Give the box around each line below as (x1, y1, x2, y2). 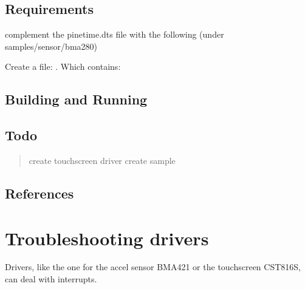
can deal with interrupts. (5, 273, 97, 285)
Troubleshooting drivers (5, 225, 209, 250)
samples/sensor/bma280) (5, 39, 97, 52)
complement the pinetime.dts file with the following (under (5, 28, 224, 41)
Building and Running (5, 90, 148, 109)
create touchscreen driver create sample (29, 154, 176, 166)
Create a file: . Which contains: (5, 60, 121, 73)
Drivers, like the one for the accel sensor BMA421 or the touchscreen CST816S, (5, 260, 301, 273)
